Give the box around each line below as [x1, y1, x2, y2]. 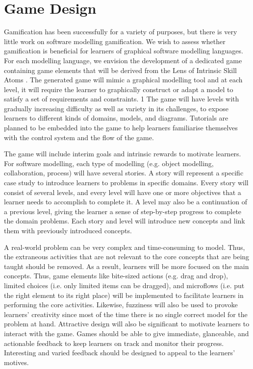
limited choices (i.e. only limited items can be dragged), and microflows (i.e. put [4, 280, 245, 290]
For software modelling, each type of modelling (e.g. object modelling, [4, 158, 214, 168]
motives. [4, 357, 29, 367]
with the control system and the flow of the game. [4, 132, 154, 142]
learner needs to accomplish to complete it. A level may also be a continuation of [4, 197, 248, 207]
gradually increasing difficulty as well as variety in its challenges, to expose [4, 103, 228, 113]
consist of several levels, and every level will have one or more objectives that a [4, 187, 241, 197]
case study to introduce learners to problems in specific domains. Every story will [4, 177, 249, 188]
